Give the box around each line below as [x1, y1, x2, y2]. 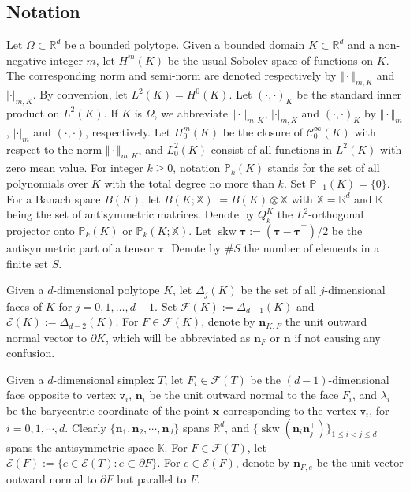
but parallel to [117, 470, 187, 486]
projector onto [6, 222, 75, 238]
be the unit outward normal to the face [149, 386, 339, 403]
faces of [6, 297, 43, 314]
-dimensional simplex [53, 371, 155, 387]
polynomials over [6, 174, 88, 191]
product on [6, 104, 60, 121]
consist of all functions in [211, 140, 333, 157]
